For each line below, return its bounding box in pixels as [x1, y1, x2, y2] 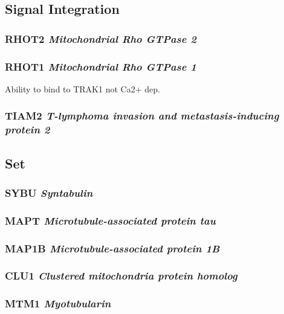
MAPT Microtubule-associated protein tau [5, 213, 216, 228]
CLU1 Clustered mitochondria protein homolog [5, 268, 237, 283]
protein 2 [5, 122, 50, 137]
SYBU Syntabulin [5, 185, 93, 200]
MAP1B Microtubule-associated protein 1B [5, 240, 220, 255]
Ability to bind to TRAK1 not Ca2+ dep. [5, 82, 160, 95]
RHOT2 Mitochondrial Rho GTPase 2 [5, 31, 196, 46]
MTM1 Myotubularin [5, 296, 111, 311]
